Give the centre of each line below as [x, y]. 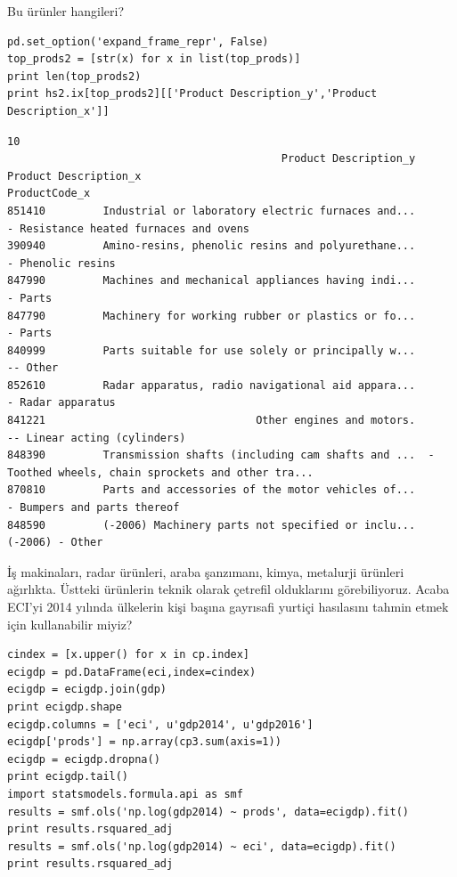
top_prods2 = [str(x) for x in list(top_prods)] [154, 59]
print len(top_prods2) [74, 76]
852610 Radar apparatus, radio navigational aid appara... [212, 385]
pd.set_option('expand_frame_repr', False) [138, 41]
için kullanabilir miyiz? [70, 624]
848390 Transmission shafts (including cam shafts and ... [212, 455]
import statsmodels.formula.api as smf [125, 794]
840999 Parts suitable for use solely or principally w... [212, 350]
